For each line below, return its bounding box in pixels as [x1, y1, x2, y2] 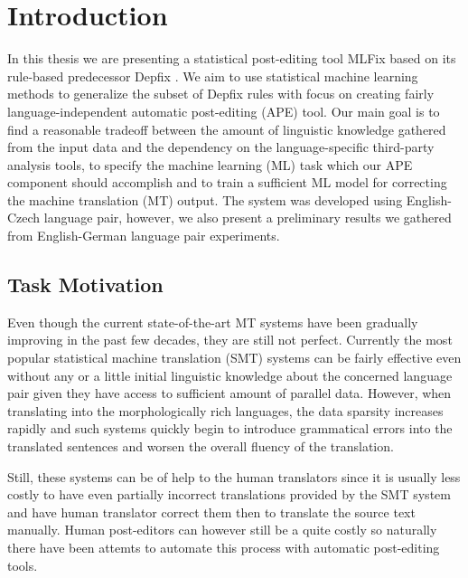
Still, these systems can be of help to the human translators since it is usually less [7, 467, 461, 486]
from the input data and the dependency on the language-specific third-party [7, 137, 435, 156]
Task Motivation [7, 270, 164, 298]
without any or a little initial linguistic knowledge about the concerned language [7, 365, 453, 384]
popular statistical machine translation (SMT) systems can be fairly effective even [7, 348, 462, 367]
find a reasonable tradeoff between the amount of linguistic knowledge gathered [7, 119, 446, 138]
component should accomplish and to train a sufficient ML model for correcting [7, 173, 447, 192]
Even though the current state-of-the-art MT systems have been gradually [7, 312, 418, 331]
